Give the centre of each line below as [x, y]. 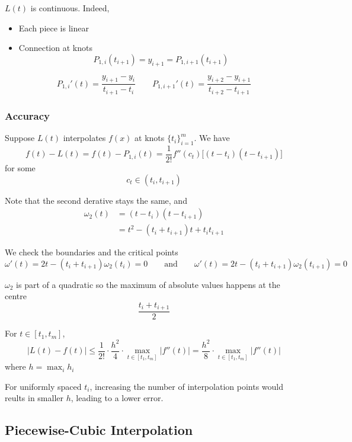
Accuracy [28, 115]
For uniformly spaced [43, 386]
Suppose [20, 138]
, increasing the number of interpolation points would [186, 386]
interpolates [84, 138]
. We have [212, 138]
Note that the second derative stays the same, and [96, 200]
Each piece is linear [54, 28]
